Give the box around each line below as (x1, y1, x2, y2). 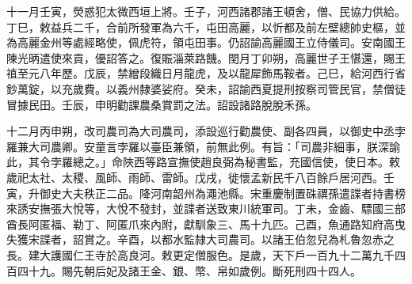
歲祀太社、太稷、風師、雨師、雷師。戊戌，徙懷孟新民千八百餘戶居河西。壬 (6, 169, 395, 185)
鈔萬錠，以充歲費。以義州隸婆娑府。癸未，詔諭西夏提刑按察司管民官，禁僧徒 (6, 80, 406, 97)
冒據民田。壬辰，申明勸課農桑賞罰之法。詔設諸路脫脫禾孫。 (6, 96, 317, 112)
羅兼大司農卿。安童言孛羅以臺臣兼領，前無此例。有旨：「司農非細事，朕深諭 (6, 138, 400, 154)
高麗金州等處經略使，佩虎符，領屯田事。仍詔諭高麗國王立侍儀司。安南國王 (17, 34, 406, 51)
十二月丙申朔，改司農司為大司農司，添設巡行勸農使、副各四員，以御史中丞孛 (6, 123, 406, 139)
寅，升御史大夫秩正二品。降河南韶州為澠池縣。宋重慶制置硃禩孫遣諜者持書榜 (6, 184, 406, 201)
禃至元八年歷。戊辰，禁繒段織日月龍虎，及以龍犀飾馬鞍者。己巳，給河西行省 (6, 65, 406, 81)
